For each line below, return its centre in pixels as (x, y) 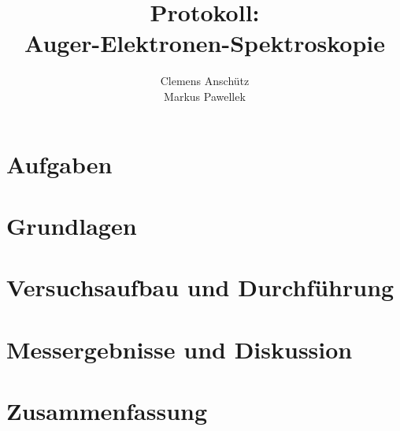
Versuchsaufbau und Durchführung (200, 287)
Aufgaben (59, 163)
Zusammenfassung (107, 411)
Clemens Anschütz (205, 81)
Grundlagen (72, 225)
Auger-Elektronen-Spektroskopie (205, 43)
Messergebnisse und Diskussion (180, 349)
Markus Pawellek (205, 96)
